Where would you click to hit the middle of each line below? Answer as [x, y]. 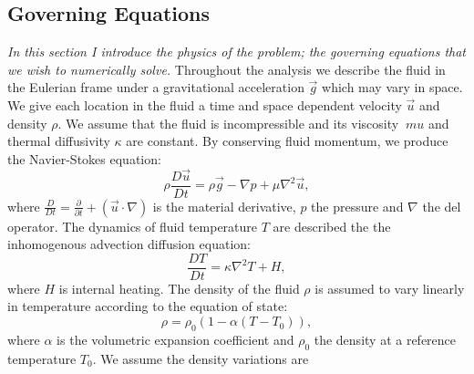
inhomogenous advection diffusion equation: [129, 244]
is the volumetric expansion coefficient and [175, 339]
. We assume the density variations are [201, 358]
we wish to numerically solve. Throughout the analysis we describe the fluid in [227, 69]
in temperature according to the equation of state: [148, 306]
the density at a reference [385, 339]
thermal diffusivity [59, 141]
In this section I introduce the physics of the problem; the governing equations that [237, 52]
